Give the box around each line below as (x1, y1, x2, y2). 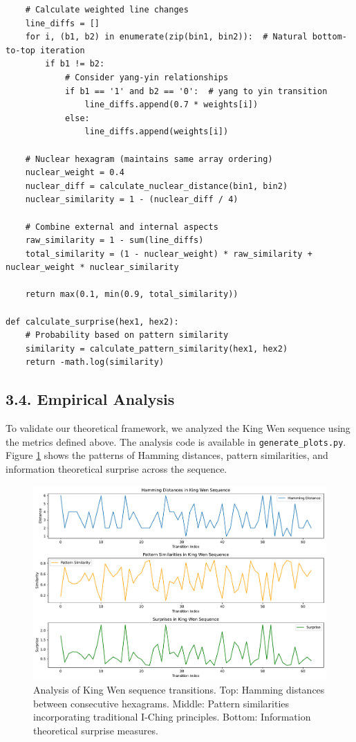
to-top (6, 45, 35, 55)
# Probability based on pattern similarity (25, 330, 229, 341)
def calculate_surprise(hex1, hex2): (6, 316, 179, 327)
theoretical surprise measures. (33, 723, 158, 738)
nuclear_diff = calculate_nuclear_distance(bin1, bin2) (25, 181, 288, 191)
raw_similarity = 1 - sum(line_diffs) (25, 235, 204, 246)
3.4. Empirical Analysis (6, 388, 175, 410)
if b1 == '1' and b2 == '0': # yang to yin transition (64, 86, 328, 96)
